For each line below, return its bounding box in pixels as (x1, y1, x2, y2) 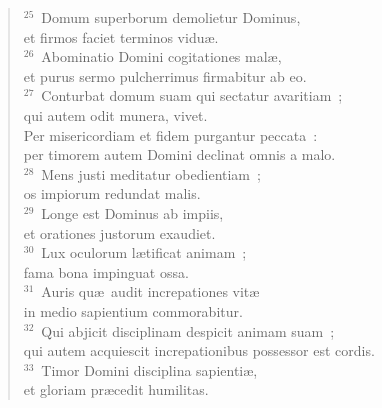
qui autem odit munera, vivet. (23, 104, 208, 125)
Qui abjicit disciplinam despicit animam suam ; (41, 320, 335, 341)
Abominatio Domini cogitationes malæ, (41, 46, 282, 67)
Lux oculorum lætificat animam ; (41, 242, 247, 263)
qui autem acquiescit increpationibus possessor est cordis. (23, 340, 375, 361)
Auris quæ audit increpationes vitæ (41, 281, 260, 302)
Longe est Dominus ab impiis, (41, 202, 224, 223)
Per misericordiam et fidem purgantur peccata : (23, 124, 318, 145)
